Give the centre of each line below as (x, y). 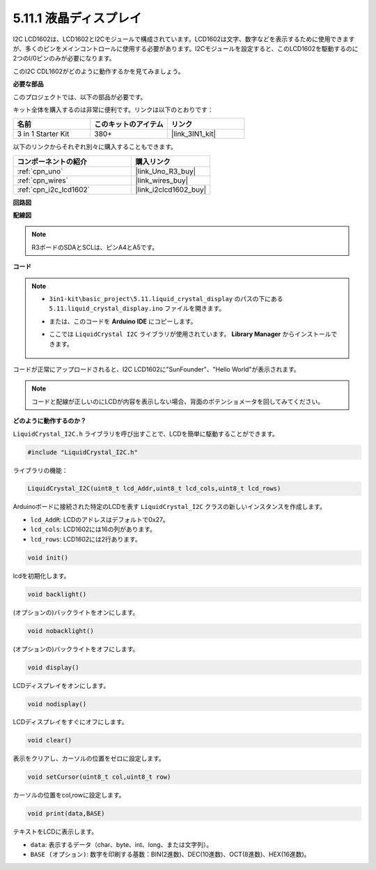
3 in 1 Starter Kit (43, 134)
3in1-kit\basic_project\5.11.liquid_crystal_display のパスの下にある (166, 299)
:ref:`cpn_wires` (43, 180)
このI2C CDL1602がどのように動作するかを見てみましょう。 (99, 71)
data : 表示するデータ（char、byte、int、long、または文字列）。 (121, 844)
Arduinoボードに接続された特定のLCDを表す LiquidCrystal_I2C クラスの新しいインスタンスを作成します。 (170, 507)
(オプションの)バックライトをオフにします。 (76, 649)
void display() (53, 667)
